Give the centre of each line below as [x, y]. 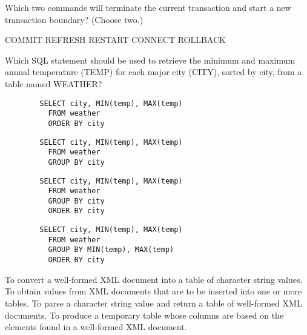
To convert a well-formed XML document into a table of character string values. [154, 279]
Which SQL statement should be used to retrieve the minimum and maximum [150, 60]
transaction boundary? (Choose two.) [74, 19]
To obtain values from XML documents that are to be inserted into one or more [153, 291]
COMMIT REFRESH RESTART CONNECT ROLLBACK [115, 40]
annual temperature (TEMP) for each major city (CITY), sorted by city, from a [153, 72]
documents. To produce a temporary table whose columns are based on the [144, 315]
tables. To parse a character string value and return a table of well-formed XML [153, 303]
